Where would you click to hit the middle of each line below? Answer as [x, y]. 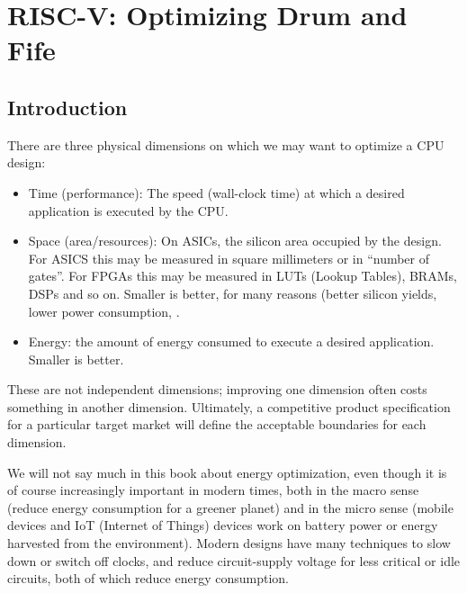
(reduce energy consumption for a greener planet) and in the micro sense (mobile [230, 507]
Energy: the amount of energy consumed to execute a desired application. [231, 341]
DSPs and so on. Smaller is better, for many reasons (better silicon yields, [233, 293]
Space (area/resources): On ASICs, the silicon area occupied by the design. [235, 241]
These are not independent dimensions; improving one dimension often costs [217, 389]
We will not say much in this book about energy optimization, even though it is [227, 472]
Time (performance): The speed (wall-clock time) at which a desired [216, 192]
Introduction [67, 107]
